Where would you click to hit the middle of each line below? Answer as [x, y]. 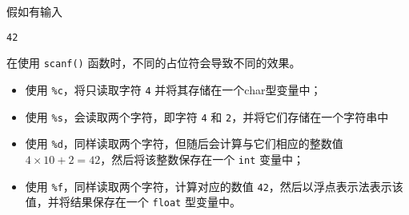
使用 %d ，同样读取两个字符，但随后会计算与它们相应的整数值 [184, 143]
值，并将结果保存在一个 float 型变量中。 [133, 202]
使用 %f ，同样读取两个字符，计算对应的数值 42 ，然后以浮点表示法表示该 [214, 186]
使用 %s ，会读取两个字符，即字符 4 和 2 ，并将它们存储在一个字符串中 [207, 116]
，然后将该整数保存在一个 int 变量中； [202, 159]
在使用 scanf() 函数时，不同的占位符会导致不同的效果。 [154, 63]
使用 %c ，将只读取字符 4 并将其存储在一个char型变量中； [173, 89]
